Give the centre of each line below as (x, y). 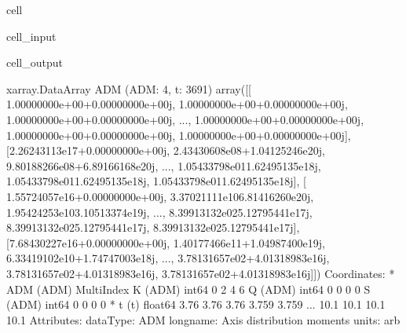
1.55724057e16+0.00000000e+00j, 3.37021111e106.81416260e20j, (160, 196)
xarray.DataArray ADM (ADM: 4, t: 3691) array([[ (129, 88)
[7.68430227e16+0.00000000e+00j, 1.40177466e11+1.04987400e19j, (166, 242)
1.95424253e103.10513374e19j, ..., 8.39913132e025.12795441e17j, (159, 212)
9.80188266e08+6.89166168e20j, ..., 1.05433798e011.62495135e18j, (164, 165)
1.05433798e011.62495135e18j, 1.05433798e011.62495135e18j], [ (156, 181)
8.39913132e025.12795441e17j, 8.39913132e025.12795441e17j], (153, 227)
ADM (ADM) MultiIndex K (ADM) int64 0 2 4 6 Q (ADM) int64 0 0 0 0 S (188, 289)
